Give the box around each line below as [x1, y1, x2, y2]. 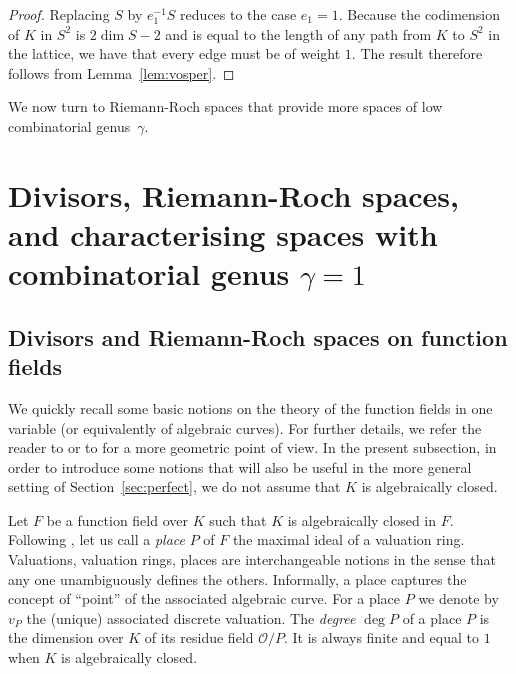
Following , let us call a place [8, 529, 185, 550]
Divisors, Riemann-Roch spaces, [8, 174, 459, 215]
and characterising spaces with [8, 213, 438, 254]
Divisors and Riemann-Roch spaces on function [8, 321, 508, 352]
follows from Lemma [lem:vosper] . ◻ [8, 62, 235, 83]
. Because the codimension [338, 4, 501, 24]
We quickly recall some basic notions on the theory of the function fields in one [8, 397, 493, 418]
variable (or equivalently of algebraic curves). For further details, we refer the [8, 417, 482, 438]
